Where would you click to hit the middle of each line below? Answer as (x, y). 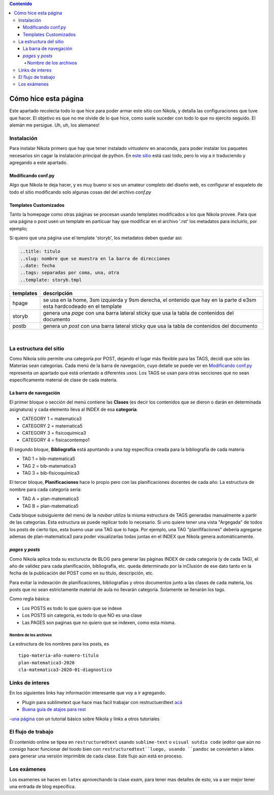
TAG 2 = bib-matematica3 (49, 466)
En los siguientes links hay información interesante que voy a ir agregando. (88, 693)
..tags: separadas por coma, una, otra (70, 273)
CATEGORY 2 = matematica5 (52, 426)
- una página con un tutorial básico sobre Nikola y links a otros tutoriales (84, 719)
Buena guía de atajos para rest (54, 710)
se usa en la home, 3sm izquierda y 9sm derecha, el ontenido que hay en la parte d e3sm (149, 300)
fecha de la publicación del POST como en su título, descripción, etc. (82, 573)
